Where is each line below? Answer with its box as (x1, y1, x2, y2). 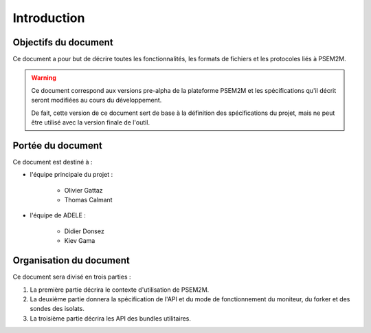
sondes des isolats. (30, 305, 85, 313)
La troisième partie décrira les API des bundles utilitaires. (30, 314, 192, 323)
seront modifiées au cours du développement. (31, 96, 162, 105)
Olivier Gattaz (64, 186, 103, 194)
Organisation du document (12, 255, 130, 266)
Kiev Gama (64, 237, 95, 245)
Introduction (12, 10, 85, 25)
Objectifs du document (12, 36, 113, 48)
